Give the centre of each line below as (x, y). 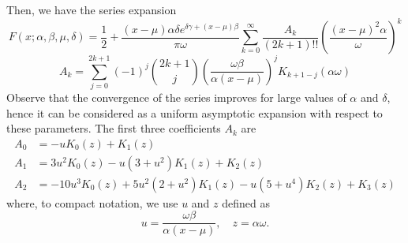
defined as (246, 202)
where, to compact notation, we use (92, 202)
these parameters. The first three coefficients (114, 128)
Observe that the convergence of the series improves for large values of (176, 97)
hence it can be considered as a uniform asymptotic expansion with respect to (195, 112)
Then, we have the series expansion (92, 9)
